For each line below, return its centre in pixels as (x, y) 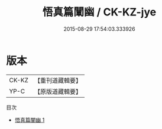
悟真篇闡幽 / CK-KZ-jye (99, 12)
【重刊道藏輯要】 (58, 80)
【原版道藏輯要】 (58, 91)
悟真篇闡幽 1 (30, 120)
